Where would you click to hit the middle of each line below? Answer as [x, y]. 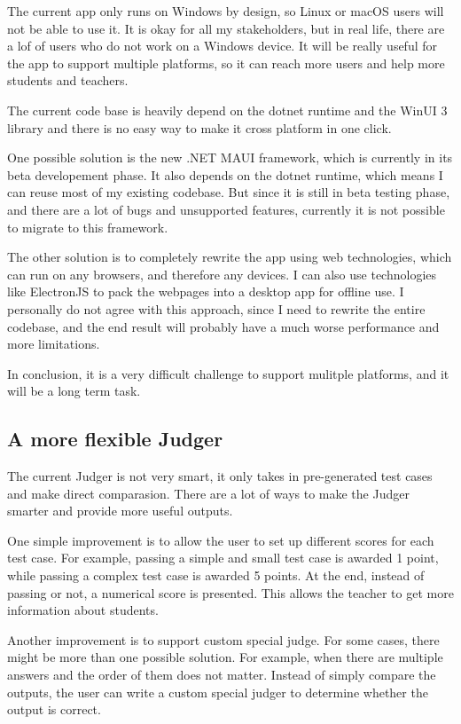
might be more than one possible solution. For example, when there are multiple [225, 657]
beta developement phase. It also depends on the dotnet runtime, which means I [225, 174]
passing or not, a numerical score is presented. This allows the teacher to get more [230, 592]
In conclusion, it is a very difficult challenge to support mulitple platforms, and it [228, 373]
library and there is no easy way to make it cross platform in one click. [199, 127]
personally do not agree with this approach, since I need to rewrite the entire [216, 308]
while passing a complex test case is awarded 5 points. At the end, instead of [216, 575]
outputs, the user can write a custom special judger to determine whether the [218, 692]
